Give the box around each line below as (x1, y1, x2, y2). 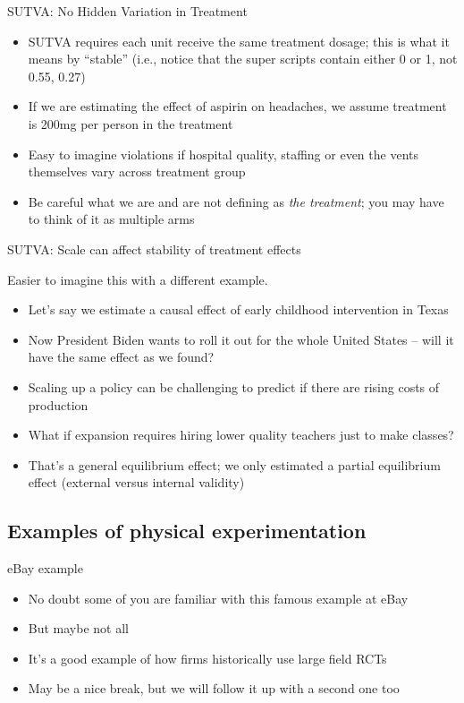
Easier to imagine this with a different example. (7, 270, 268, 288)
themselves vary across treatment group (28, 162, 246, 181)
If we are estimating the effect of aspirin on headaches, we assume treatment (28, 97, 447, 116)
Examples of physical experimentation (7, 517, 367, 544)
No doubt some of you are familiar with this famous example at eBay (28, 588, 409, 607)
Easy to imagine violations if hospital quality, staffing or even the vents (28, 144, 418, 163)
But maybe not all (28, 619, 129, 638)
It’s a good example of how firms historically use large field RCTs (28, 648, 387, 667)
